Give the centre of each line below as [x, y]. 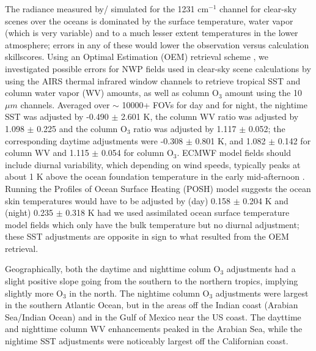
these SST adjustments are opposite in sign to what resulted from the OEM [147, 236]
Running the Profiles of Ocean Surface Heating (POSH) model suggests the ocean [158, 188]
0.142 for [294, 140]
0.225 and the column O [82, 128]
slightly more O [34, 293]
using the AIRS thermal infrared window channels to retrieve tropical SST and [153, 80]
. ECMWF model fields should [234, 153]
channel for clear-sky [258, 9]
